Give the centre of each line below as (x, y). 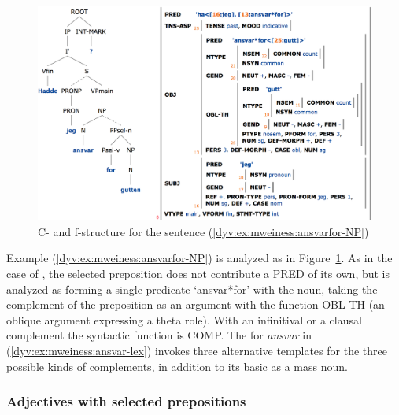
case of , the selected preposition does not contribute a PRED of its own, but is (198, 274)
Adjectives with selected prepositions (126, 401)
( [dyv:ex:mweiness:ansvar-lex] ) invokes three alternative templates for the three (197, 351)
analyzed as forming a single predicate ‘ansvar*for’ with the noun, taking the (192, 289)
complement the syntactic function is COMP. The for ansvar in (159, 335)
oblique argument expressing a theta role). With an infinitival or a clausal (184, 319)
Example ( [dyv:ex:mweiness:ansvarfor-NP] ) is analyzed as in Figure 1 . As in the (199, 258)
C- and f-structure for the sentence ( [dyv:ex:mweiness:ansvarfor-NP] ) (203, 231)
